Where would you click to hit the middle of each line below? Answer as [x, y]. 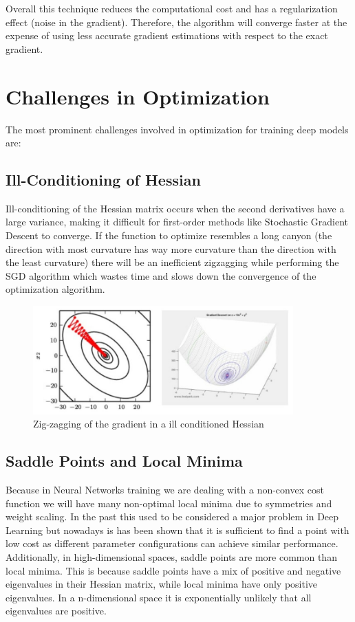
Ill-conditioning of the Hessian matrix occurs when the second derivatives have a [175, 208]
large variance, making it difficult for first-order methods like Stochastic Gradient [177, 222]
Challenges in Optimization [138, 96]
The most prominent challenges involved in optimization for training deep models [177, 129]
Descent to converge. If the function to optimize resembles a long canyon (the [169, 235]
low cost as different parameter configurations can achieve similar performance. [172, 543]
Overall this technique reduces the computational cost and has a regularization [172, 8]
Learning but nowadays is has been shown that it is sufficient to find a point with [177, 530]
